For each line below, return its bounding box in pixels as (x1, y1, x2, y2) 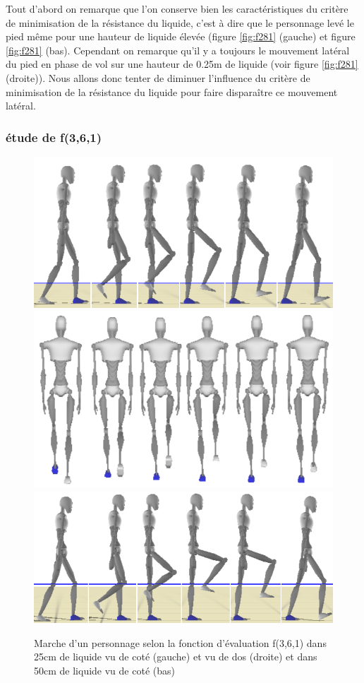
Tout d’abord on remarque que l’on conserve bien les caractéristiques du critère (6, 1, 348, 16)
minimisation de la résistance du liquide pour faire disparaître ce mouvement (6, 84, 338, 99)
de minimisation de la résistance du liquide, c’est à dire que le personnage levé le (6, 15, 354, 30)
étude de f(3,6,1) (6, 128, 102, 145)
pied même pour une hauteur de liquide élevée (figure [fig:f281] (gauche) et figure (6, 29, 356, 44)
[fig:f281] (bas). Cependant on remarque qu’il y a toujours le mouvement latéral (6, 42, 350, 57)
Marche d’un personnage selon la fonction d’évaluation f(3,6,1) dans (34, 635, 327, 650)
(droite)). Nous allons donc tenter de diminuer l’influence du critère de (6, 70, 310, 85)
